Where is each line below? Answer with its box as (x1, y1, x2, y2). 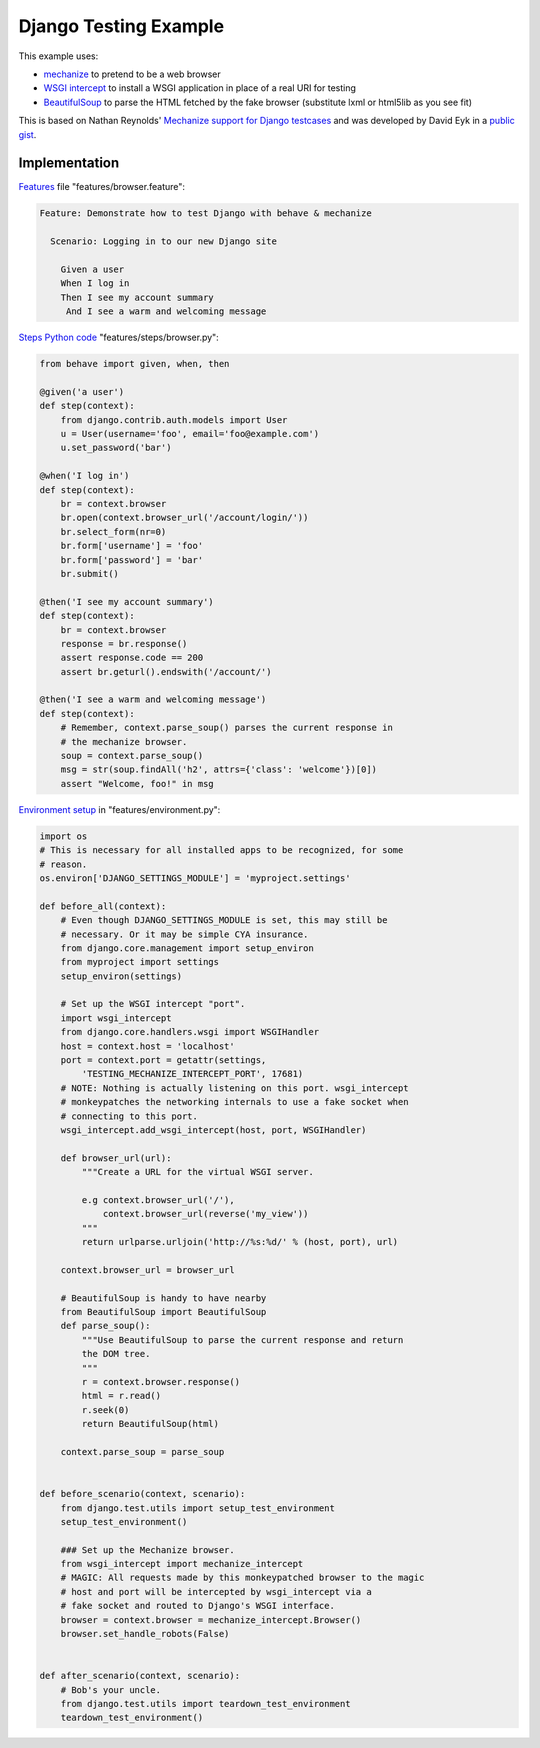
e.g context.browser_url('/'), (81, 1194, 235, 1205)
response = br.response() (60, 638, 188, 649)
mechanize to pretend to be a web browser (43, 68, 221, 80)
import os (39, 830, 88, 842)
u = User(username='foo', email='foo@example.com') (60, 428, 320, 440)
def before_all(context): (39, 900, 167, 912)
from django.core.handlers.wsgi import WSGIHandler (60, 1026, 320, 1038)
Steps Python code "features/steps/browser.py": (18, 331, 219, 344)
